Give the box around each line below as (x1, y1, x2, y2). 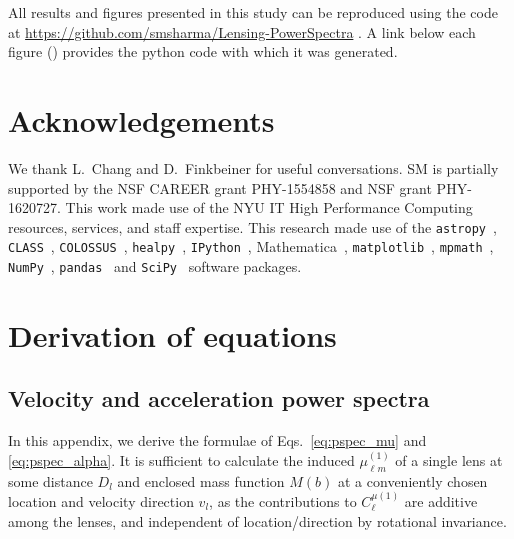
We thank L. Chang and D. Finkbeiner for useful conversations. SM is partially (8, 157, 499, 178)
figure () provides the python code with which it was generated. (8, 41, 398, 62)
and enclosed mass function (117, 470, 285, 491)
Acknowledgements (8, 99, 275, 140)
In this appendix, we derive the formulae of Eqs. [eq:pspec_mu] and (8, 430, 427, 451)
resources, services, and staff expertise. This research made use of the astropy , (8, 216, 497, 237)
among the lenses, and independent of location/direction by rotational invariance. (8, 510, 507, 531)
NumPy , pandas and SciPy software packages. (8, 256, 302, 276)
